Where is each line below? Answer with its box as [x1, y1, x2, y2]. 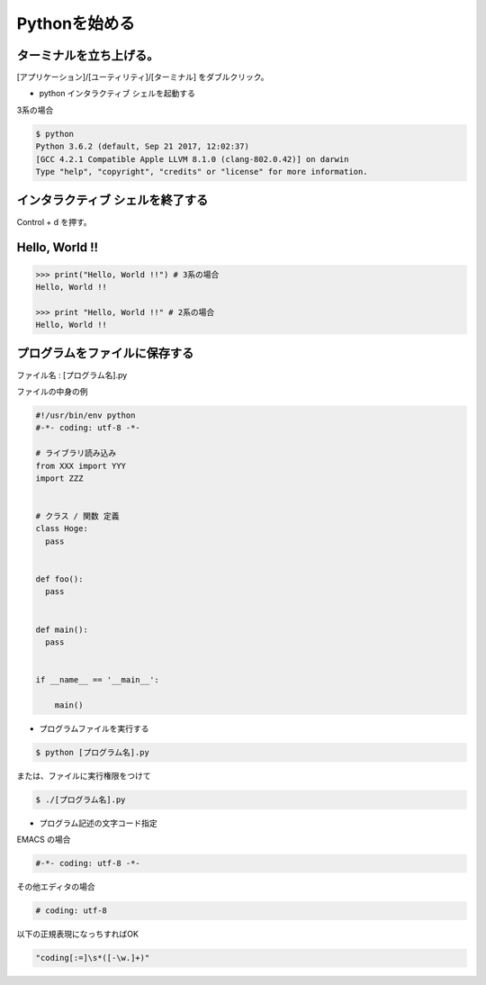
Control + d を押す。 [16, 216, 92, 227]
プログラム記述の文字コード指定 [39, 818, 157, 828]
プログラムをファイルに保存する [16, 346, 194, 361]
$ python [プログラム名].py [35, 747, 150, 757]
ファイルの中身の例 [16, 385, 88, 396]
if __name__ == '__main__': [35, 675, 159, 685]
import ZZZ [35, 473, 84, 483]
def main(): [35, 624, 89, 635]
